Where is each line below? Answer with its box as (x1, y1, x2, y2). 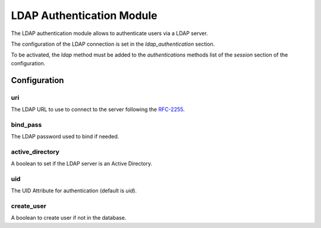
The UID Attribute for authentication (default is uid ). (11, 187, 137, 194)
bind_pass (11, 121, 42, 129)
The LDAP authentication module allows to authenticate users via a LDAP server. (11, 30, 208, 37)
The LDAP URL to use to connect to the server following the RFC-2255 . (11, 106, 185, 113)
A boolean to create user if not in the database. (11, 214, 127, 221)
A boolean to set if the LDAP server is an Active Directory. (11, 160, 153, 167)
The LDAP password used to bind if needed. (11, 133, 119, 140)
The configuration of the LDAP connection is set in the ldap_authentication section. (11, 40, 215, 47)
